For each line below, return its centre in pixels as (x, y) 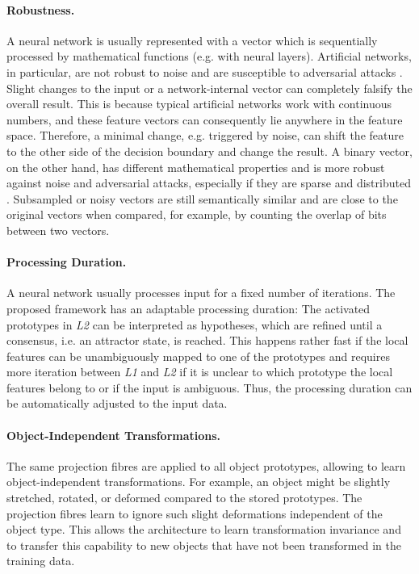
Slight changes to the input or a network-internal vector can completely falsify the (209, 88)
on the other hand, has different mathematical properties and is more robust (196, 167)
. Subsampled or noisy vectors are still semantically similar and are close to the (202, 198)
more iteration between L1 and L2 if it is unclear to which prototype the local (200, 372)
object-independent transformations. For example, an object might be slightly (199, 482)
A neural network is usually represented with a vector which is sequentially (192, 40)
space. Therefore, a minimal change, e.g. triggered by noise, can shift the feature (205, 135)
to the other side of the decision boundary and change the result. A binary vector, (209, 151)
